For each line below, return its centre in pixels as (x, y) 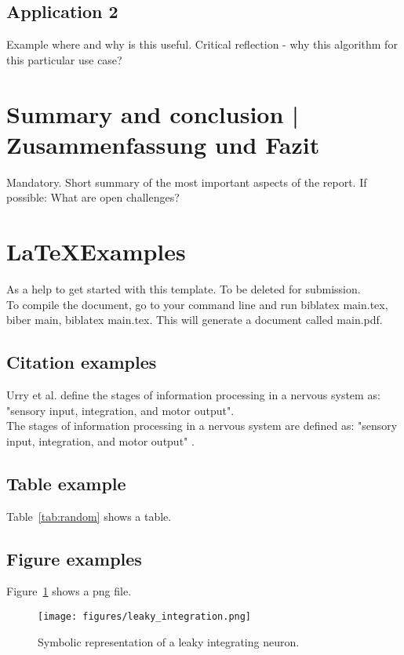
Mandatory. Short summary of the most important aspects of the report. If (187, 182)
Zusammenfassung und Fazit (163, 144)
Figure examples (74, 558)
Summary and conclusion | (153, 113)
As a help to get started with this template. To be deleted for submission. (184, 289)
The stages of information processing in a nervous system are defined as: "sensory (202, 426)
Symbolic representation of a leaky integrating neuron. (169, 641)
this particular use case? (64, 59)
